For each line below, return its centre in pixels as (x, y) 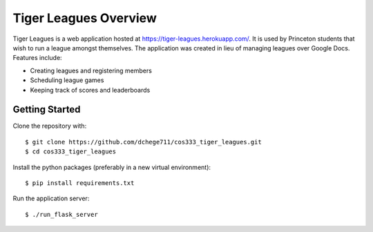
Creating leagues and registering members (91, 70)
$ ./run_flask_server (61, 214)
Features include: (37, 58)
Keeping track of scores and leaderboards (90, 90)
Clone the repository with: (50, 126)
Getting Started (47, 109)
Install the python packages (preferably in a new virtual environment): (112, 167)
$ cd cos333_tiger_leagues (71, 152)
